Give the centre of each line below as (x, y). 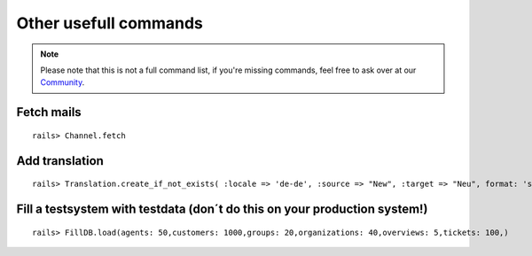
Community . (63, 82)
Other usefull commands (110, 23)
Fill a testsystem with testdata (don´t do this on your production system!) (222, 209)
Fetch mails (49, 112)
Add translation (60, 161)
